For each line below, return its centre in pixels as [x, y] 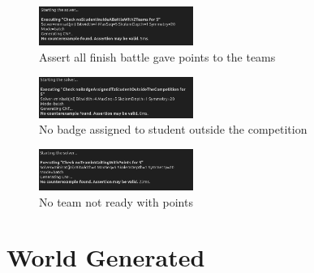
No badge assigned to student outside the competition [173, 129]
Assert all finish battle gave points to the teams [157, 56]
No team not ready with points [116, 201]
